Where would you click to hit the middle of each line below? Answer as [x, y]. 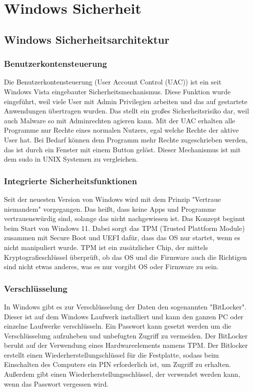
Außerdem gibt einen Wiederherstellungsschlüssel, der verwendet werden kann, [122, 374]
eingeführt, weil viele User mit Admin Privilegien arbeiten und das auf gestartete [126, 101]
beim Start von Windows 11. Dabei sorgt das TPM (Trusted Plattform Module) [125, 228]
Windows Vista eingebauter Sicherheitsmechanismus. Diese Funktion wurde [117, 91]
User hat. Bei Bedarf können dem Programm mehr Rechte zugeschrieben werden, [126, 139]
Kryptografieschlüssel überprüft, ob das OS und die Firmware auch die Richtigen [126, 257]
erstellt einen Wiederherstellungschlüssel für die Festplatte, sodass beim [112, 354]
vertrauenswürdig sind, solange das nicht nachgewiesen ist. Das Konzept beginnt [125, 218]
